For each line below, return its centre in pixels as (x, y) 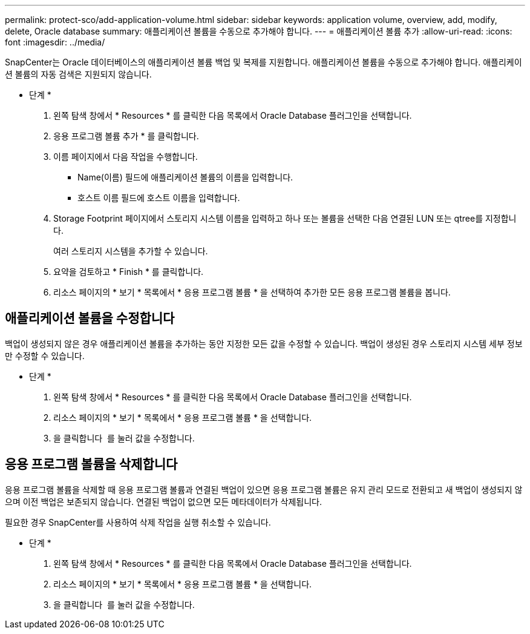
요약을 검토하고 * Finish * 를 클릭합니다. (129, 272)
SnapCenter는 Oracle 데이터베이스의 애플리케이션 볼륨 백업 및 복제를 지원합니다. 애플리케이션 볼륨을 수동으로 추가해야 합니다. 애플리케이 (263, 62)
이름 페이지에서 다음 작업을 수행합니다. (126, 157)
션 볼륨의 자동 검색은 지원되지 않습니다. (78, 74)
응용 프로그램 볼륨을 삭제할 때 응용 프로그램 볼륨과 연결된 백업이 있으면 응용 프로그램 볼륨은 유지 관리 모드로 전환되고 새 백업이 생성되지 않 (264, 489)
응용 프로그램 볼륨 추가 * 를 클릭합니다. (126, 136)
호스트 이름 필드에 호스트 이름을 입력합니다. (159, 198)
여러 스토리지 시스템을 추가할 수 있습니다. (131, 251)
